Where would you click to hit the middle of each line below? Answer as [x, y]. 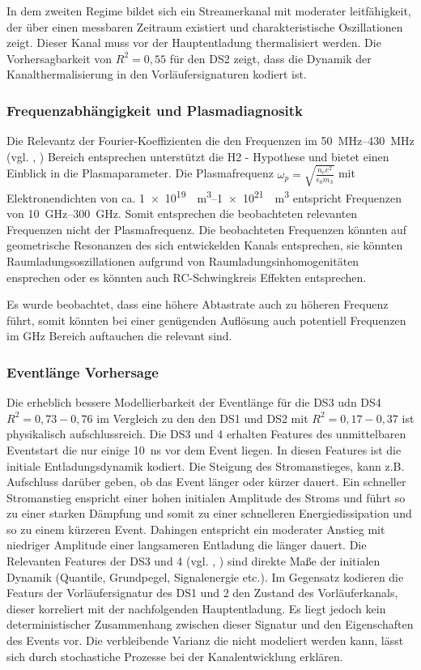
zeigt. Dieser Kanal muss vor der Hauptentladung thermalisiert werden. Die [194, 43]
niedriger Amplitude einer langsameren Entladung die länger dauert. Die [187, 545]
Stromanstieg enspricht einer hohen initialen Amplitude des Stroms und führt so [206, 497]
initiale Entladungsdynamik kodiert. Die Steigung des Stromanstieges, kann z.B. [206, 465]
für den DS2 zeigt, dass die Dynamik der [270, 58]
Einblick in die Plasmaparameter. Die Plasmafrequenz [140, 173]
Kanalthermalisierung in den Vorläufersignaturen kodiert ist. [157, 74]
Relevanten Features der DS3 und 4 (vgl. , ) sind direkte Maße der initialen [193, 561]
